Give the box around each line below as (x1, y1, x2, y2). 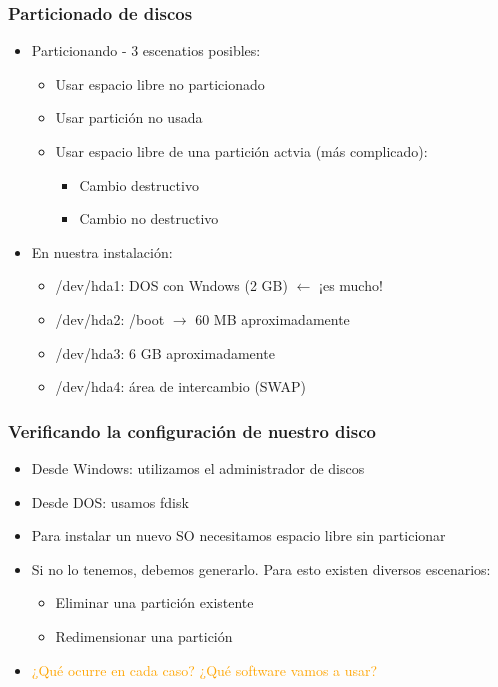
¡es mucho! (319, 275, 383, 296)
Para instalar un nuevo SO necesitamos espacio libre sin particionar (31, 525, 446, 546)
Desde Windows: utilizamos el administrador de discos (31, 457, 365, 478)
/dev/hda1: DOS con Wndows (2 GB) (55, 275, 288, 296)
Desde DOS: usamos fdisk (31, 491, 189, 512)
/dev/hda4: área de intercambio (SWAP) (55, 376, 306, 397)
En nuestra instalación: (31, 241, 173, 262)
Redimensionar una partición (55, 625, 233, 646)
